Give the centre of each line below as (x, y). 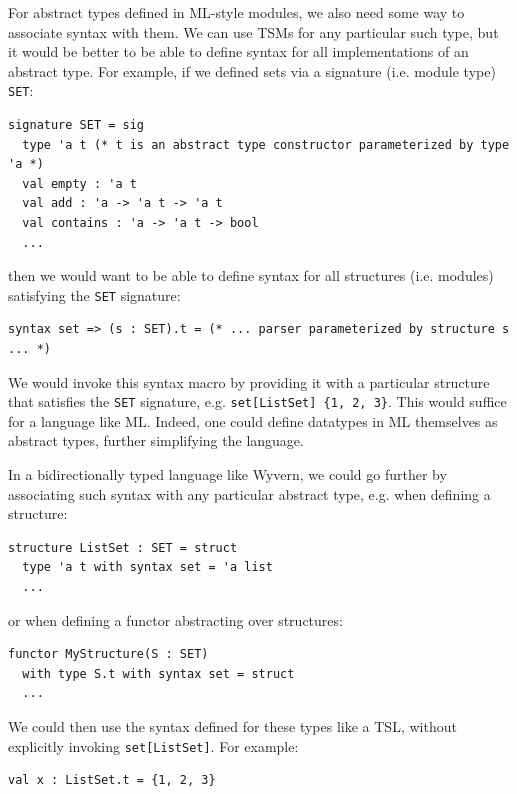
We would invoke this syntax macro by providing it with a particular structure (249, 381)
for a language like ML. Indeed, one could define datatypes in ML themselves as (253, 420)
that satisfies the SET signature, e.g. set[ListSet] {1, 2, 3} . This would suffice (257, 401)
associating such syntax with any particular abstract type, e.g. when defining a (249, 493)
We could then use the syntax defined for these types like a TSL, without (232, 726)
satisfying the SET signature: (94, 294)
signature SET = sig (76, 125)
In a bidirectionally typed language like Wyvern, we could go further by (227, 474)
